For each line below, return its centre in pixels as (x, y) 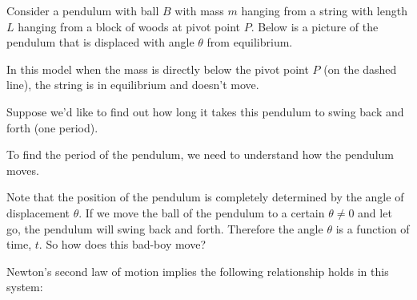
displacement (38, 212)
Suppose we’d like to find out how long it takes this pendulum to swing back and (205, 111)
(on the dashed (360, 69)
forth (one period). (52, 127)
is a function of (373, 228)
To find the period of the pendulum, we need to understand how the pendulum (200, 154)
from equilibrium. (250, 42)
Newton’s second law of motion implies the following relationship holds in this (198, 271)
